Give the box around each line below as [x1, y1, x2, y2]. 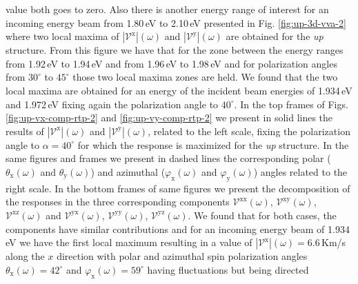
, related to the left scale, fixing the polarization [148, 123, 350, 138]
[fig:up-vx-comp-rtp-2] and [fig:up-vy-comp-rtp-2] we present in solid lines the [6, 110, 333, 125]
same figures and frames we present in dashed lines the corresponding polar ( [6, 151, 331, 165]
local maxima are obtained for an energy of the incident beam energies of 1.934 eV [6, 83, 352, 97]
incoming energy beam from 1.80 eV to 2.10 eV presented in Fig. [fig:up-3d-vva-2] [6, 15, 346, 30]
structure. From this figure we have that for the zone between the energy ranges [6, 43, 344, 57]
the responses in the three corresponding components [6, 194, 230, 209]
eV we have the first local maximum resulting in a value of [6, 235, 252, 250]
